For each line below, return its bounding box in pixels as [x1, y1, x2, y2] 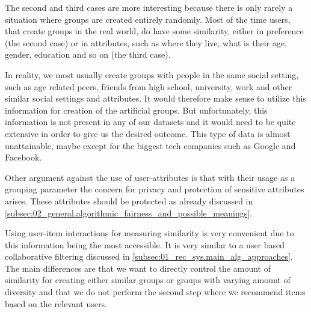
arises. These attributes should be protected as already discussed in [5, 194, 253, 207]
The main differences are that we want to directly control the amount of [5, 262, 271, 274]
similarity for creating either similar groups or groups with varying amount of [5, 274, 291, 286]
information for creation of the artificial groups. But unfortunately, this [5, 103, 268, 116]
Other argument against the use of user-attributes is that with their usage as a [5, 171, 295, 183]
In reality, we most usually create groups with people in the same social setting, [5, 68, 299, 81]
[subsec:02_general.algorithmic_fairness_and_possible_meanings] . [5, 206, 252, 219]
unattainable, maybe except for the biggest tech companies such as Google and [5, 139, 296, 151]
